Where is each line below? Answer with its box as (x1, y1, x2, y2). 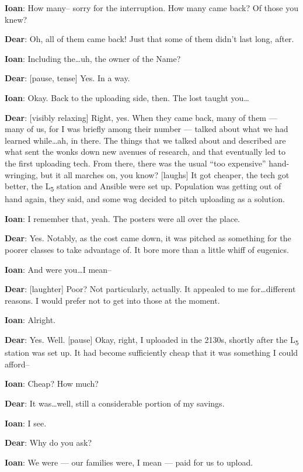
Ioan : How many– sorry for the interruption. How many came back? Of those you (5, 2, 298, 13)
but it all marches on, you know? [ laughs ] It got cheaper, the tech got (40, 168, 290, 181)
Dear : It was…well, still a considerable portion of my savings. (5, 397, 225, 409)
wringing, (5, 168, 38, 181)
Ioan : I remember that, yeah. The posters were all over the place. (5, 212, 240, 224)
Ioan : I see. (5, 417, 47, 429)
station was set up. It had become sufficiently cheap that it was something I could (5, 346, 298, 359)
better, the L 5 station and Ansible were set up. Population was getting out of (5, 180, 281, 193)
